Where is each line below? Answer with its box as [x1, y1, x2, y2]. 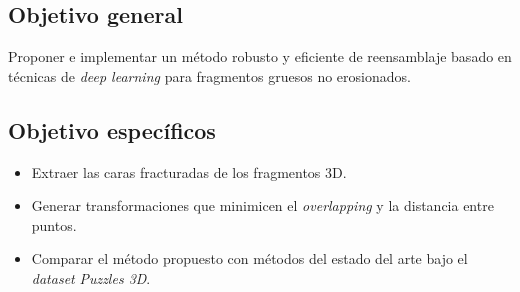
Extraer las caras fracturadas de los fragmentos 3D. [31, 161, 347, 182]
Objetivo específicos [8, 114, 216, 145]
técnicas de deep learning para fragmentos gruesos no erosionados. [8, 65, 411, 86]
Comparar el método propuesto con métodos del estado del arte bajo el [31, 248, 468, 269]
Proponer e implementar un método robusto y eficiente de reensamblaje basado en [8, 46, 512, 67]
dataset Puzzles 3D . [31, 267, 151, 288]
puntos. [31, 214, 77, 235]
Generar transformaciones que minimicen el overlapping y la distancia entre [31, 195, 494, 216]
